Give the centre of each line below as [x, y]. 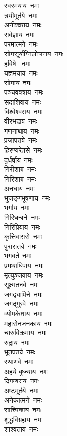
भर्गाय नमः [17, 207]
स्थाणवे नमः [19, 361]
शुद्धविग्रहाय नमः [23, 419]
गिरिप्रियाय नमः [22, 227]
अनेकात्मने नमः [23, 400]
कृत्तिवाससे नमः [23, 236]
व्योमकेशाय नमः [23, 313]
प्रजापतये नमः [21, 140]
